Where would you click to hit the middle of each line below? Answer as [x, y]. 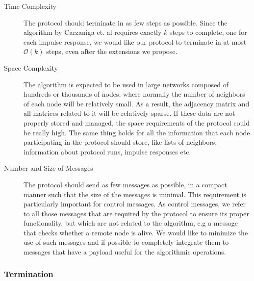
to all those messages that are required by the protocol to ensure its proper [136, 213]
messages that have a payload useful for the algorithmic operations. [125, 252]
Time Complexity [30, 6]
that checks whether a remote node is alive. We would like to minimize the [136, 232]
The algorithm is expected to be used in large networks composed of [126, 84]
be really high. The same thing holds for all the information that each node [137, 132]
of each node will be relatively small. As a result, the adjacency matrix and [137, 103]
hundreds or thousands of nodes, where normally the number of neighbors [134, 94]
